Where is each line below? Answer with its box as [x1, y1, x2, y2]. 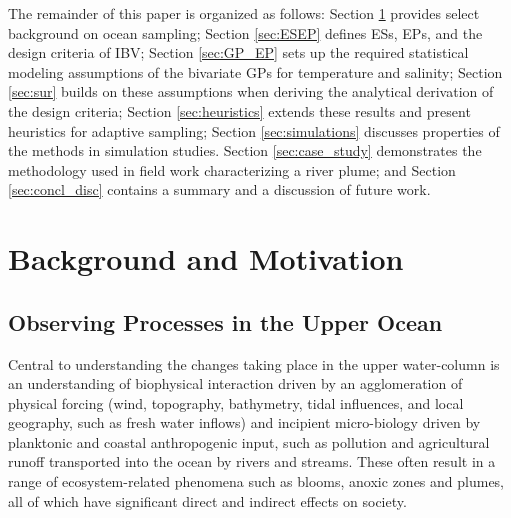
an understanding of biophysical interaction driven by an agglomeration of [8, 373, 463, 394]
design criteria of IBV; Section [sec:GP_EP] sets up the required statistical [8, 42, 469, 63]
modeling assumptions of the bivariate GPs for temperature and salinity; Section [8, 61, 503, 82]
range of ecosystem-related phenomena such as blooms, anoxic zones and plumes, [8, 471, 505, 492]
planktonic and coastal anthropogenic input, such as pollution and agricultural [8, 431, 490, 452]
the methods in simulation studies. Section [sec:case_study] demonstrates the [8, 140, 482, 161]
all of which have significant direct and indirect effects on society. [8, 490, 407, 511]
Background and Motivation [8, 238, 404, 279]
